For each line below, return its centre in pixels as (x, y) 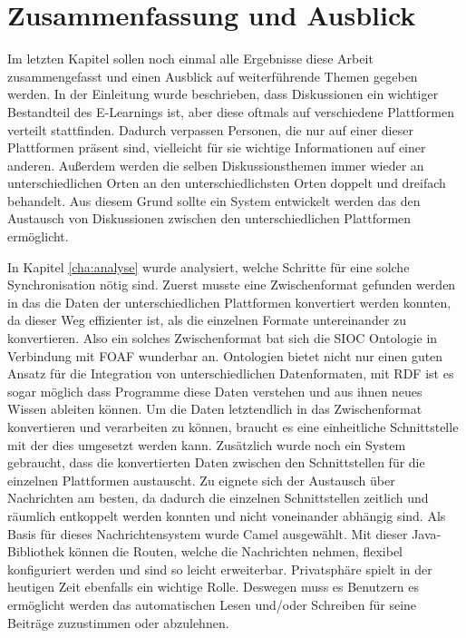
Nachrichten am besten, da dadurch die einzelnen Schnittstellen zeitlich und (218, 498)
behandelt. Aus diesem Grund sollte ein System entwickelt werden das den (214, 200)
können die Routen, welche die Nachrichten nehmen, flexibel (235, 551)
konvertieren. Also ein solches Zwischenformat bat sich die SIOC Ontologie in (223, 338)
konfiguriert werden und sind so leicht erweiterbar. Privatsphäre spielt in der (220, 569)
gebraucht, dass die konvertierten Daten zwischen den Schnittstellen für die (216, 462)
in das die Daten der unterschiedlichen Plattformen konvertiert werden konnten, (229, 302)
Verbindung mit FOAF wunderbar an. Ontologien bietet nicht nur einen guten (225, 355)
